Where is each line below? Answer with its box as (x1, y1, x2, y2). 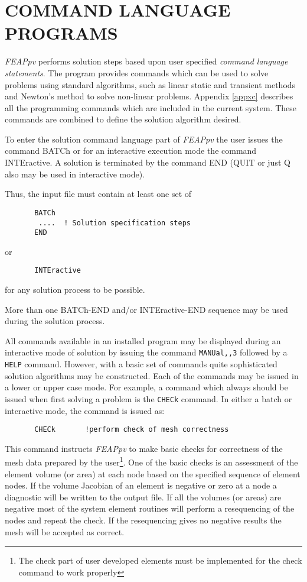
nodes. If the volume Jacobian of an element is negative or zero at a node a (5, 479, 277, 492)
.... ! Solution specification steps (38, 218, 191, 227)
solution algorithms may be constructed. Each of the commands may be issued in (5, 369, 299, 381)
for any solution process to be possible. (5, 283, 145, 296)
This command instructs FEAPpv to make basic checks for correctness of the (5, 442, 283, 454)
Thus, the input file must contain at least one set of (5, 187, 192, 200)
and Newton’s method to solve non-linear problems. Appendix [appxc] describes (5, 90, 293, 102)
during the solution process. (5, 315, 105, 327)
